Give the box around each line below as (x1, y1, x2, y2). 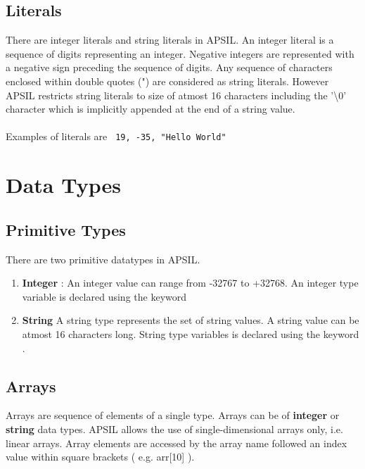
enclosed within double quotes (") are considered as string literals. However (6, 73, 329, 88)
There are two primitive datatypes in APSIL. (6, 251, 200, 266)
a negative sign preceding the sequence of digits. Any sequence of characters (6, 60, 333, 75)
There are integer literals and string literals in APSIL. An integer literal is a (6, 32, 334, 47)
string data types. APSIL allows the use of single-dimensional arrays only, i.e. (6, 421, 343, 436)
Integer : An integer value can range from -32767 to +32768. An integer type (22, 275, 359, 290)
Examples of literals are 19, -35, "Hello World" (6, 129, 226, 144)
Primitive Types (6, 218, 126, 240)
